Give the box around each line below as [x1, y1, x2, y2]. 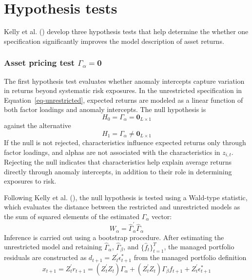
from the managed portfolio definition [134, 252, 247, 262]
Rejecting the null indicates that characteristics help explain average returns [4, 157, 232, 167]
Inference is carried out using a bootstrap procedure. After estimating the [4, 232, 224, 242]
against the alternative [4, 120, 71, 131]
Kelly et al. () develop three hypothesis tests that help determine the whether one [4, 26, 249, 37]
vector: [151, 211, 172, 221]
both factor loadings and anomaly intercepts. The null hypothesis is [4, 104, 206, 114]
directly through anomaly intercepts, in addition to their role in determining [4, 166, 232, 176]
